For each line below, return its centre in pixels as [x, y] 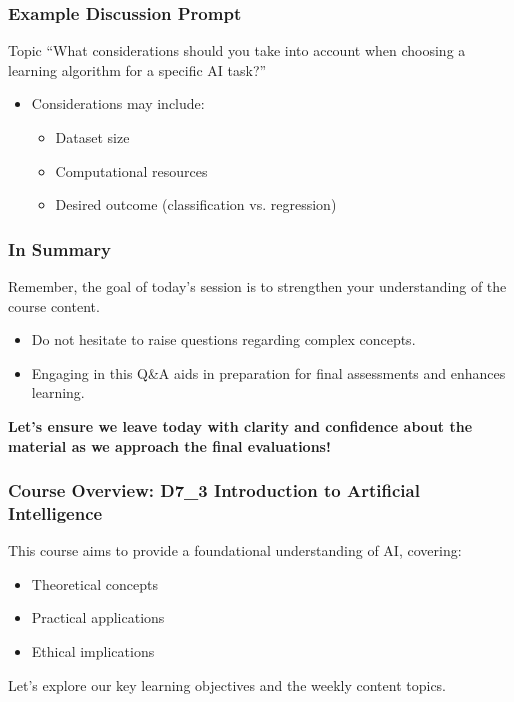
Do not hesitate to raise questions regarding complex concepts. [223, 339]
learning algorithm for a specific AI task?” [137, 69]
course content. [54, 305]
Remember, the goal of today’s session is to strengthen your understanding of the [257, 286]
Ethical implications [93, 651]
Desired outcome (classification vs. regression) [196, 204]
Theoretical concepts [94, 583]
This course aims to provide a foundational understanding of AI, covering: [235, 550]
